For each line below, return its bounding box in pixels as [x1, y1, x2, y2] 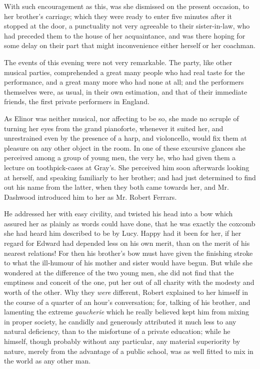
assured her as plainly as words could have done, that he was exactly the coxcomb [4, 218, 255, 228]
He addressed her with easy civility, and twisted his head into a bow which [4, 208, 233, 219]
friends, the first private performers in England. [4, 96, 149, 107]
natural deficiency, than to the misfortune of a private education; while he [4, 326, 230, 336]
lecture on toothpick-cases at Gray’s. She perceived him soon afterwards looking [4, 162, 249, 172]
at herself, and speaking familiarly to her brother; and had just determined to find [4, 172, 256, 182]
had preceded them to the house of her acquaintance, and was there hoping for [4, 30, 245, 41]
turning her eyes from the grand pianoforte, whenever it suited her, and [4, 123, 223, 133]
